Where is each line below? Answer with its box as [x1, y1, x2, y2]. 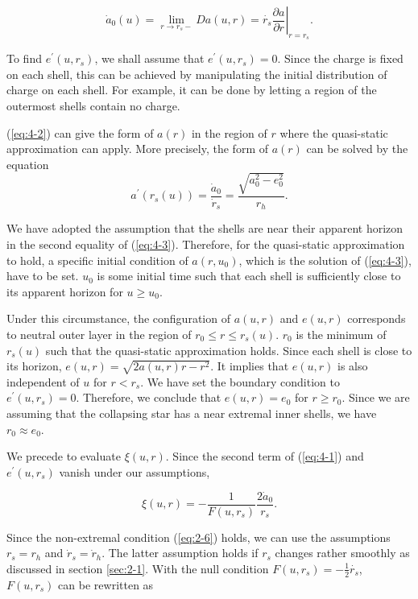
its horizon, [6, 357, 62, 374]
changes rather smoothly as [275, 544, 410, 561]
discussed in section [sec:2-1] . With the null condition [6, 560, 269, 576]
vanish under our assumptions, [59, 463, 210, 480]
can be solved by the [306, 140, 408, 157]
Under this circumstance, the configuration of [6, 310, 230, 327]
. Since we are [341, 389, 410, 406]
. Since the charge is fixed [277, 50, 404, 67]
